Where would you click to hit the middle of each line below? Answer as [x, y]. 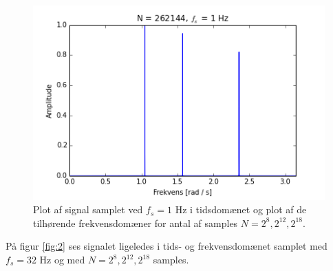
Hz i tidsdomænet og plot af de [241, 209]
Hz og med [62, 260]
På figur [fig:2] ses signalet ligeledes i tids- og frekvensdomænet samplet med [166, 246]
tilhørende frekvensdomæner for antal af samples [136, 223]
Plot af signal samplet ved [88, 209]
